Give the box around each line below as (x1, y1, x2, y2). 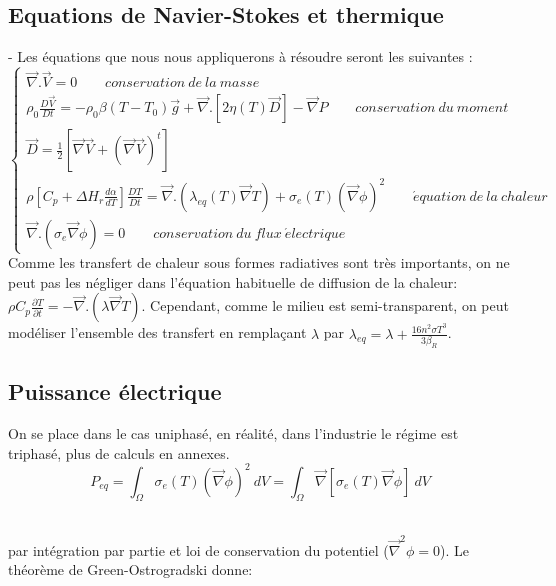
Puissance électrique (8, 376, 222, 407)
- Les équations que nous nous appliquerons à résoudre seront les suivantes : (8, 46, 473, 67)
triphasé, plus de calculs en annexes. (8, 442, 230, 463)
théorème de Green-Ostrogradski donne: (8, 559, 253, 580)
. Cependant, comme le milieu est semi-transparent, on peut (141, 295, 509, 316)
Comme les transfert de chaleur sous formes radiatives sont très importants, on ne (8, 252, 510, 273)
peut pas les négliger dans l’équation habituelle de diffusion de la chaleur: (8, 271, 458, 292)
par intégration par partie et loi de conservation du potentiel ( (8, 539, 389, 560)
